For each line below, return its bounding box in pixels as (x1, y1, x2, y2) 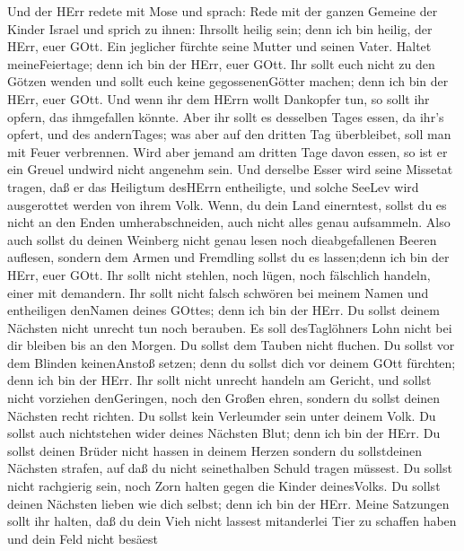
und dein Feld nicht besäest (7, 529, 158, 547)
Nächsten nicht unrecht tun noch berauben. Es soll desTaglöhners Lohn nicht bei (7, 318, 452, 337)
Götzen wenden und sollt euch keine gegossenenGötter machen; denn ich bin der (7, 72, 449, 91)
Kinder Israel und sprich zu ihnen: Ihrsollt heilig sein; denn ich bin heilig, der (7, 19, 433, 38)
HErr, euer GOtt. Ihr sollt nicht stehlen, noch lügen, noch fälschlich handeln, (7, 265, 431, 284)
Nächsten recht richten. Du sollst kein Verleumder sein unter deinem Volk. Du (7, 406, 436, 424)
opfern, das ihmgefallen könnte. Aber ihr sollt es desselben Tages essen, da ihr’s (7, 107, 444, 126)
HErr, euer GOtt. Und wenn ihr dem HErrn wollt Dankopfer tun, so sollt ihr (7, 89, 430, 108)
